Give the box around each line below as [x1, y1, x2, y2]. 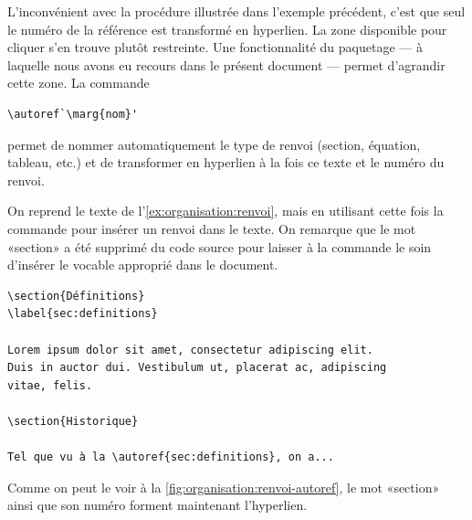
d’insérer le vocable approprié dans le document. [7, 255, 278, 274]
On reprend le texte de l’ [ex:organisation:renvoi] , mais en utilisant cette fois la [7, 201, 444, 220]
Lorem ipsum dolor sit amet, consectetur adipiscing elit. [7, 343, 373, 356]
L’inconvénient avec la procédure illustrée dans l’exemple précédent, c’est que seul [7, 2, 466, 20]
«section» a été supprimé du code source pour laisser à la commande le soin [7, 237, 432, 256]
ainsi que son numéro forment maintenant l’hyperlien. [7, 495, 308, 515]
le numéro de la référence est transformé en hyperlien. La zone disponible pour [7, 19, 447, 38]
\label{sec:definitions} [7, 307, 158, 321]
